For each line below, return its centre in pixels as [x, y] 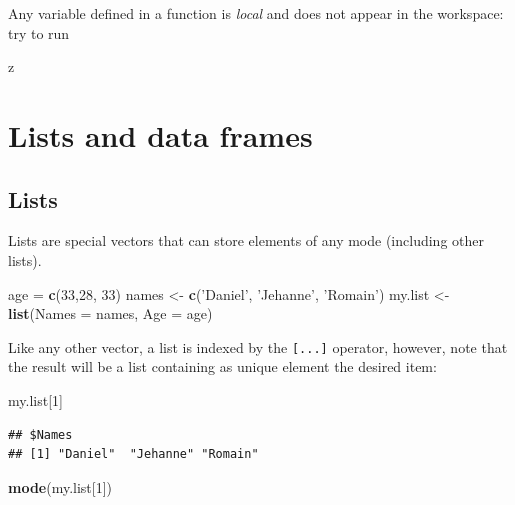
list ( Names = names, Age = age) [110, 313]
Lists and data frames [160, 134]
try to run [39, 32]
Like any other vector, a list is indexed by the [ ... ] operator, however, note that [258, 346]
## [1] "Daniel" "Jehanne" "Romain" [133, 454]
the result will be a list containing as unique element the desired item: [222, 366]
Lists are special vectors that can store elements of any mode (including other [246, 240]
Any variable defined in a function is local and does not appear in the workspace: [256, 13]
